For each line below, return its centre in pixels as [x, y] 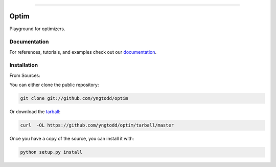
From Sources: [25, 75]
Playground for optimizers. [38, 29]
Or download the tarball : [35, 112]
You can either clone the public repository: [54, 85]
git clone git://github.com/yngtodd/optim [74, 98]
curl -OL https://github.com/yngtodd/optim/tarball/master [97, 125]
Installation [24, 65]
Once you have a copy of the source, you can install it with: [72, 139]
